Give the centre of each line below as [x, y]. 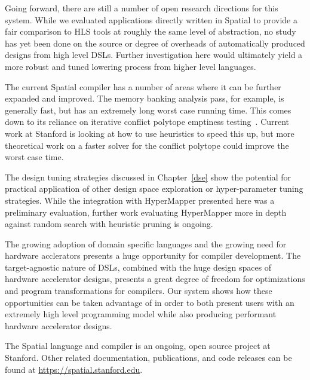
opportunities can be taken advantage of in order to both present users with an [150, 302]
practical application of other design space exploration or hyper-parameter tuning [154, 189]
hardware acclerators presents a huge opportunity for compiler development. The [153, 255]
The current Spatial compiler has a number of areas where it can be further [143, 86]
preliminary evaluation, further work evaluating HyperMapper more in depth [146, 212]
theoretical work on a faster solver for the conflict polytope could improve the [147, 145]
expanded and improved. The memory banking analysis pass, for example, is [145, 98]
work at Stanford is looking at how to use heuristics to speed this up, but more [150, 133]
